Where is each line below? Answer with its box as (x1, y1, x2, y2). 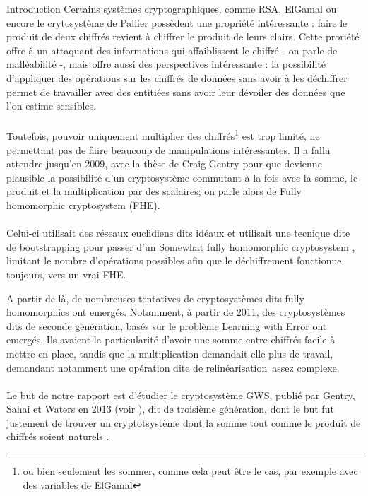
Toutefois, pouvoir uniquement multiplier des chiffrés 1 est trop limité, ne (6, 126, 320, 143)
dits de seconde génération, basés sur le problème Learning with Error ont (6, 318, 327, 333)
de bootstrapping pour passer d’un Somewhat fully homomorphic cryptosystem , (6, 239, 355, 254)
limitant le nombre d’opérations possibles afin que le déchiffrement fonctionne (6, 253, 342, 268)
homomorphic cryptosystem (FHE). (6, 197, 160, 212)
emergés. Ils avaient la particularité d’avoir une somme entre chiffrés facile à (6, 332, 336, 347)
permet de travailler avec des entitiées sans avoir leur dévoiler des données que (6, 84, 345, 99)
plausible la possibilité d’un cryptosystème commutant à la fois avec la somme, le (6, 170, 358, 184)
